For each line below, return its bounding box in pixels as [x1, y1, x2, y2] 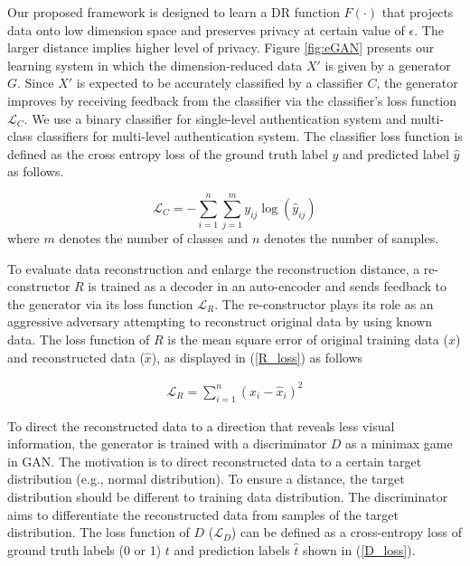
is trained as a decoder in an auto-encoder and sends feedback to [88, 277, 447, 296]
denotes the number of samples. [263, 229, 439, 248]
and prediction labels [174, 540, 290, 559]
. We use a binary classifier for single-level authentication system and [23, 108, 407, 127]
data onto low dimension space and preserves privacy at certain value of [7, 20, 405, 39]
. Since [17, 73, 54, 92]
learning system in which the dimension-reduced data [7, 55, 303, 74]
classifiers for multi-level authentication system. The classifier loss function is [36, 127, 463, 146]
